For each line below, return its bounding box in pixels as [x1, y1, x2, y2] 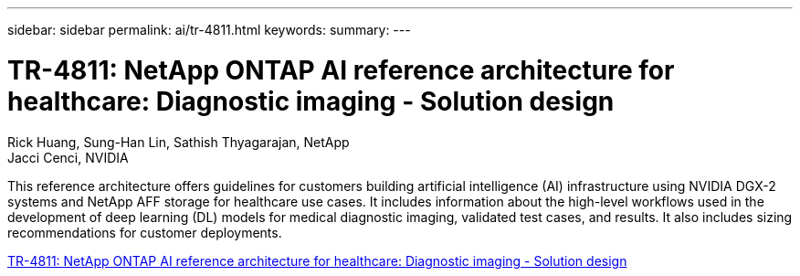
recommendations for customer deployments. [7, 224, 282, 240]
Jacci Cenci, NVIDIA [7, 149, 129, 165]
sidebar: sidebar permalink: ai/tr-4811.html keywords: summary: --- [7, 22, 411, 37]
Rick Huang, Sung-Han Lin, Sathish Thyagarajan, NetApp [7, 133, 350, 150]
